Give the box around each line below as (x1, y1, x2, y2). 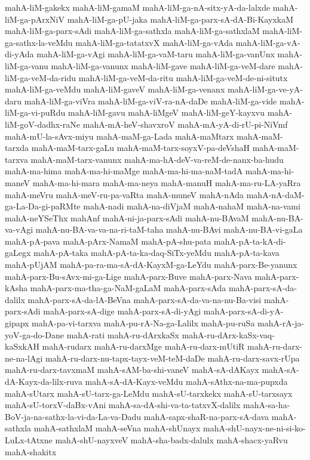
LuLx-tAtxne (5, 433, 53, 446)
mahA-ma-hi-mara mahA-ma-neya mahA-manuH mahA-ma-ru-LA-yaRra (32, 176, 301, 189)
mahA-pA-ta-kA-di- (214, 234, 286, 247)
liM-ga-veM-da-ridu (5, 71, 76, 84)
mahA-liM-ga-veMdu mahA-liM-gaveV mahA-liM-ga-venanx (5, 83, 225, 95)
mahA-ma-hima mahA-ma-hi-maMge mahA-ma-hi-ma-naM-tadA (5, 165, 243, 177)
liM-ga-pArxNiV (5, 13, 65, 25)
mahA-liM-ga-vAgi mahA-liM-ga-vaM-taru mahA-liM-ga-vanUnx (36, 48, 275, 60)
